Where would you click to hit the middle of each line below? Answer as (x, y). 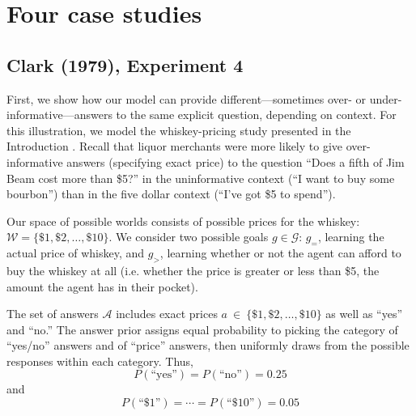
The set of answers (53, 314)
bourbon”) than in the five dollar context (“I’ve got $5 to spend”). (171, 194)
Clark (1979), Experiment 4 (125, 64)
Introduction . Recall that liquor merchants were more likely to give (175, 146)
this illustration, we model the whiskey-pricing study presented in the (179, 130)
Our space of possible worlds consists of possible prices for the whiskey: (183, 221)
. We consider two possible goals (189, 237)
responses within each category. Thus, (100, 361)
